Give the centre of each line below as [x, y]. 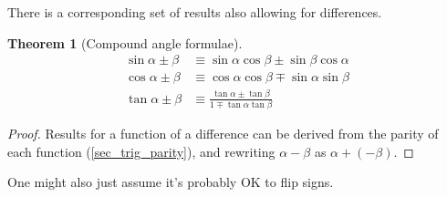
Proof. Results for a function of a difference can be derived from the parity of [223, 133]
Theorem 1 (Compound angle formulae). [125, 42]
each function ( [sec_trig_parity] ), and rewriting [141, 151]
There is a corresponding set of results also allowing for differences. [195, 12]
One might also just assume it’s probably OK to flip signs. [171, 182]
